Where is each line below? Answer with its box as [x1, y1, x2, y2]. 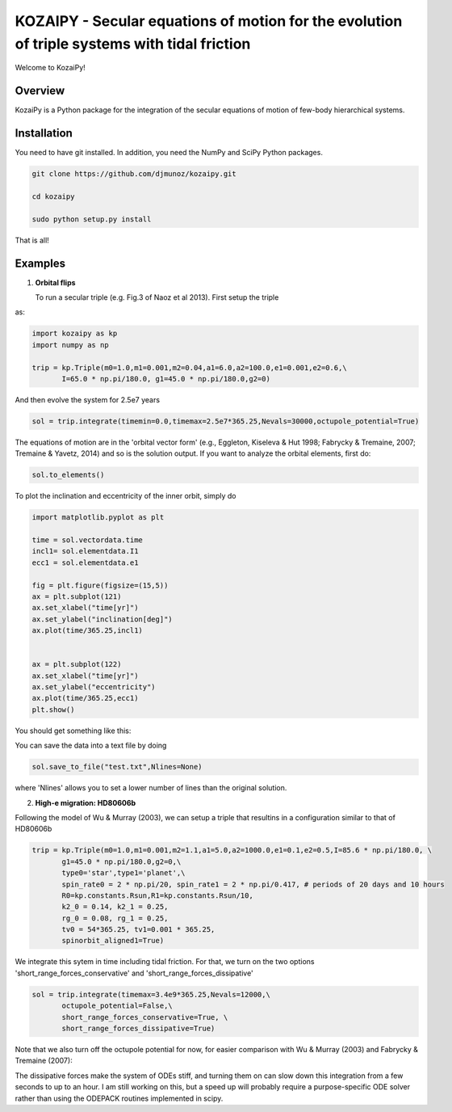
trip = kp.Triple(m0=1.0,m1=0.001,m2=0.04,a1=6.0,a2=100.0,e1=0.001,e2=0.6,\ [31, 363, 347, 372]
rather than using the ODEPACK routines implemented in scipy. [15, 1093, 224, 1103]
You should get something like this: [15, 726, 132, 735]
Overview [15, 84, 65, 98]
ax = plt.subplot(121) [31, 592, 122, 601]
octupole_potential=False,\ [61, 1001, 173, 1010]
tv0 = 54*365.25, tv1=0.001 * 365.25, [61, 925, 216, 934]
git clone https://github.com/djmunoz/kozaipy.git [31, 170, 237, 179]
